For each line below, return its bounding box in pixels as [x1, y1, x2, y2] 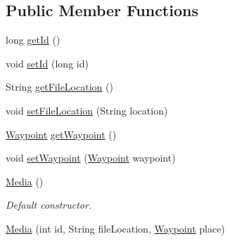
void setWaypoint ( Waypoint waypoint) [6, 150, 176, 165]
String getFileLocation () [6, 79, 113, 94]
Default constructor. [6, 197, 92, 212]
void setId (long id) [6, 56, 89, 70]
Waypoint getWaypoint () [6, 126, 117, 141]
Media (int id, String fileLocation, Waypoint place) [6, 221, 225, 235]
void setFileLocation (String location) [6, 103, 168, 117]
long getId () [6, 32, 60, 47]
